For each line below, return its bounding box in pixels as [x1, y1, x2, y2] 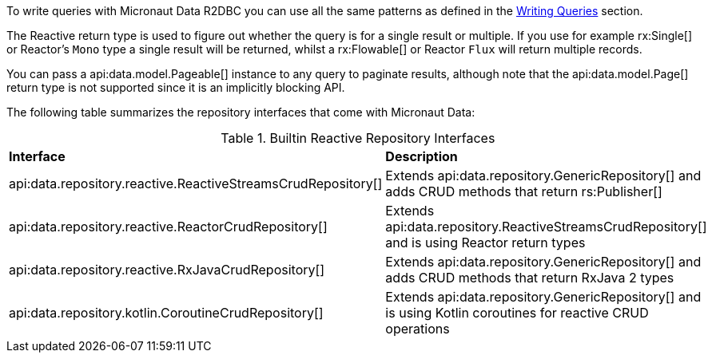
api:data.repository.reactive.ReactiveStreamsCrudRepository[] [9, 176, 383, 191]
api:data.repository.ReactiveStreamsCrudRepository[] [385, 219, 707, 235]
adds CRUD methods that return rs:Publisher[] [385, 183, 662, 199]
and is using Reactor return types [385, 235, 586, 251]
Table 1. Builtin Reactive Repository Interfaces [221, 130, 495, 146]
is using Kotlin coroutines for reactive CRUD [385, 305, 649, 321]
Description [385, 148, 458, 164]
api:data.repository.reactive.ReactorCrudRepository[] [9, 219, 328, 235]
